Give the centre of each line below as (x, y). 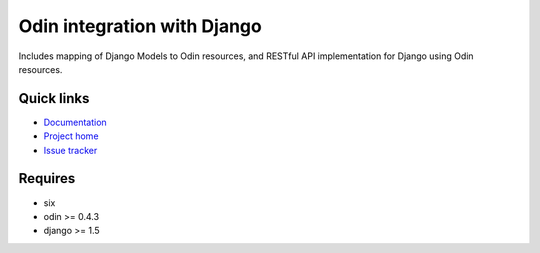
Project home (71, 136)
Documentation (75, 122)
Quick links (54, 98)
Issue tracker (70, 150)
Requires (47, 178)
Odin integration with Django (140, 26)
